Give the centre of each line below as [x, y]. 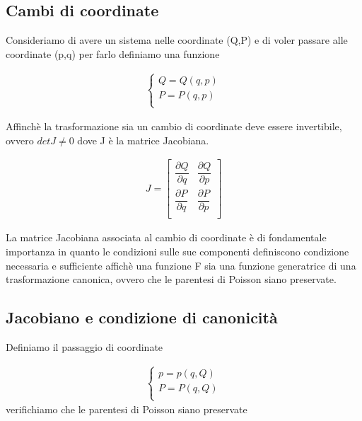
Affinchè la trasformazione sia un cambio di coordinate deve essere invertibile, [174, 126]
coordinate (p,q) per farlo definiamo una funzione [113, 53]
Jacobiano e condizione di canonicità [142, 317]
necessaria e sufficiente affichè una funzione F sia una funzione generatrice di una [181, 265]
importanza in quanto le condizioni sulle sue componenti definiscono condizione [177, 252]
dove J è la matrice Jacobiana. [143, 140]
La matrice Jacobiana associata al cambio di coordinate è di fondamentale [166, 237]
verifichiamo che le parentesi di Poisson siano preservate [127, 409]
